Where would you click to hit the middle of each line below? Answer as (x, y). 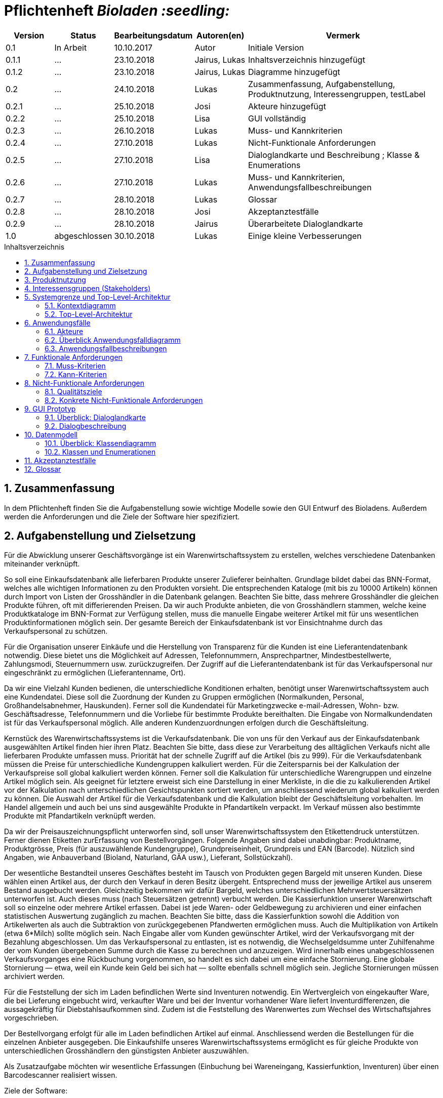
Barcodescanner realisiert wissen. (61, 1075)
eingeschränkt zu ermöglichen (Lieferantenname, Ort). (95, 673)
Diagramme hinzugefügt (294, 72)
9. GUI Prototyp (50, 409)
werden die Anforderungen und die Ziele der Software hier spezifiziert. (122, 516)
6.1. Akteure (64, 331)
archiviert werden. (34, 977)
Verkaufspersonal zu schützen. (56, 631)
